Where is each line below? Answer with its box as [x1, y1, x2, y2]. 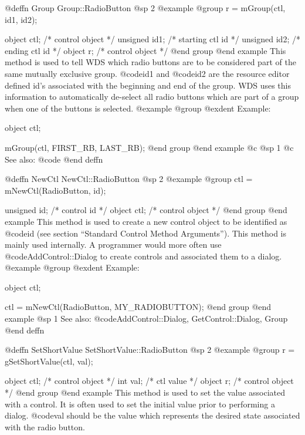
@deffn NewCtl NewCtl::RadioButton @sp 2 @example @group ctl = [5, 173, 253, 185]
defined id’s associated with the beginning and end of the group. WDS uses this [5, 79, 292, 91]
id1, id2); [5, 13, 38, 25]
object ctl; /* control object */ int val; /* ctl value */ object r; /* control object [5, 375, 294, 387]
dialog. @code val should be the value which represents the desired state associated [5, 409, 300, 421]
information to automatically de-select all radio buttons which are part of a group [5, 90, 299, 103]
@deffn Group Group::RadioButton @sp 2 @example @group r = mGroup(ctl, [5, 2, 286, 14]
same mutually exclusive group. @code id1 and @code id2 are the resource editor [5, 67, 290, 79]
